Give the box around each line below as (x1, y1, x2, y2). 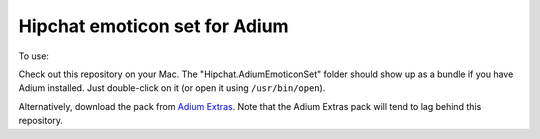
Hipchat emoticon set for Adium (18, 15, 289, 37)
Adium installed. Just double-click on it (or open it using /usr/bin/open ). (18, 82, 326, 94)
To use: (18, 50, 50, 62)
